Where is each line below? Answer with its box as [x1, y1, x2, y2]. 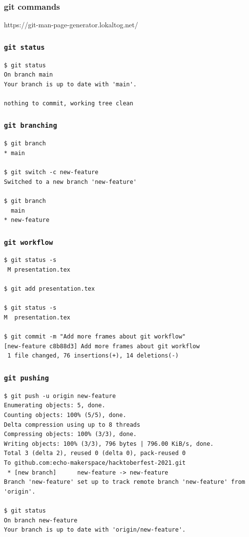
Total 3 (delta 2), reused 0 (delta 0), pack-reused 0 [4, 450, 186, 457]
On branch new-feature [4, 517, 78, 524]
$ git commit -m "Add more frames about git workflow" [4, 333, 186, 340]
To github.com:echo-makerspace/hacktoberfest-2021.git [4, 459, 186, 466]
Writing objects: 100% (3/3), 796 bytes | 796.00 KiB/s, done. [4, 440, 214, 447]
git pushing [4, 374, 49, 382]
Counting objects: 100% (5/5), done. [4, 411, 126, 418]
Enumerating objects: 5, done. [4, 402, 105, 409]
